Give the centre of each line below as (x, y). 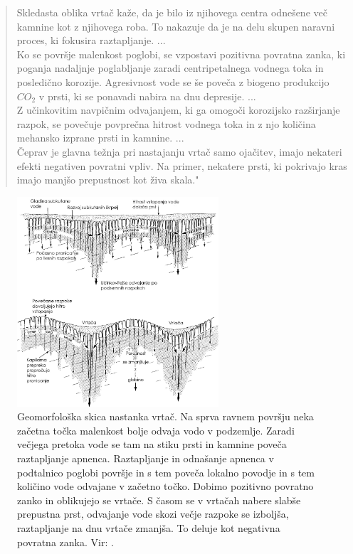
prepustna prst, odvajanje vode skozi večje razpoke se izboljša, (153, 514)
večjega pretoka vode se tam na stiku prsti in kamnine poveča (152, 444)
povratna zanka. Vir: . (65, 542)
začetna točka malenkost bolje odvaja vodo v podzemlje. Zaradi (156, 430)
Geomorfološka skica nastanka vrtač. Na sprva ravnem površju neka (165, 416)
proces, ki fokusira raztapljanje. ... (91, 40)
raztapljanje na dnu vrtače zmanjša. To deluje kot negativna (149, 528)
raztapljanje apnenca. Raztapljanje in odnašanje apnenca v (146, 458)
